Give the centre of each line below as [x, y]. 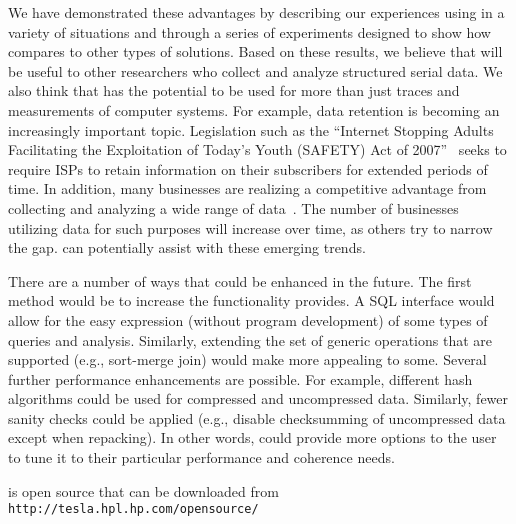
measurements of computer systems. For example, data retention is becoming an [254, 109]
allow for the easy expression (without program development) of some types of [248, 319]
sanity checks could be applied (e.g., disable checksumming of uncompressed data [257, 417]
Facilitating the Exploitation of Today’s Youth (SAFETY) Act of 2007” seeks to [257, 149]
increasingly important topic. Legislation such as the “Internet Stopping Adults [251, 129]
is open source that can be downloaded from [143, 490]
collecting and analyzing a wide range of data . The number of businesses [233, 207]
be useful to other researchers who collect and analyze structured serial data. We [255, 70]
